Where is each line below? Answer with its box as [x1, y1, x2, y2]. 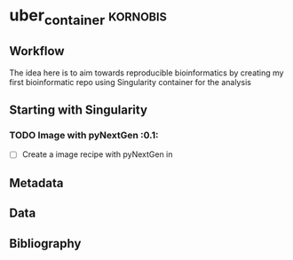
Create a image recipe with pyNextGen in [21, 149, 173, 160]
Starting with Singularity [9, 102, 148, 117]
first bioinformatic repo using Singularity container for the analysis [9, 76, 251, 87]
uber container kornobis [9, 5, 167, 28]
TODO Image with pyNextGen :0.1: [9, 129, 159, 141]
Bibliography [9, 236, 82, 251]
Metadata [9, 175, 64, 191]
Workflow [9, 43, 65, 59]
